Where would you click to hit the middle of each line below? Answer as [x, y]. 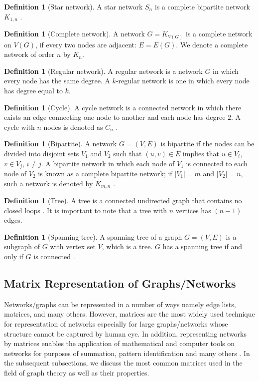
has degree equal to [33, 90]
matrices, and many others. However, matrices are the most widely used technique [129, 314]
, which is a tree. [127, 246]
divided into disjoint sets [42, 153]
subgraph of [22, 246]
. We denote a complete [212, 44]
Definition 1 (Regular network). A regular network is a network [103, 71]
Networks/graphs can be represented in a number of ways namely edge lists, [120, 304]
